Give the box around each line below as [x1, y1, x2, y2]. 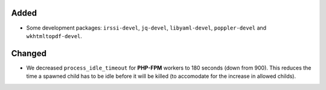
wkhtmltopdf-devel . [26, 32, 83, 39]
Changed [11, 48, 46, 59]
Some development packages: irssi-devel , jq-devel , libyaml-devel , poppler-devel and [26, 24, 267, 31]
